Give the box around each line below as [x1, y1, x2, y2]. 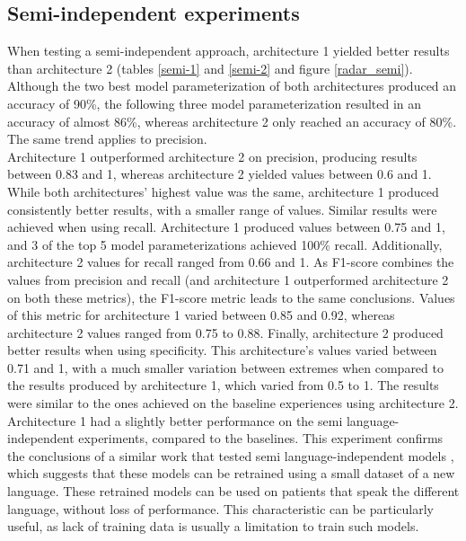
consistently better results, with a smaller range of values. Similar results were [7, 200, 437, 218]
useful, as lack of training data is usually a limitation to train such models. [7, 517, 419, 536]
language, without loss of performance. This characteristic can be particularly [7, 499, 435, 518]
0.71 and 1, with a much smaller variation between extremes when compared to [7, 358, 444, 377]
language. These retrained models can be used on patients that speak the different [7, 482, 460, 501]
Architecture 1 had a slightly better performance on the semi [7, 411, 343, 430]
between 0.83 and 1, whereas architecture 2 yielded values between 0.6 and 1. [7, 164, 432, 183]
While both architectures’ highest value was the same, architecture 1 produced [7, 182, 439, 200]
